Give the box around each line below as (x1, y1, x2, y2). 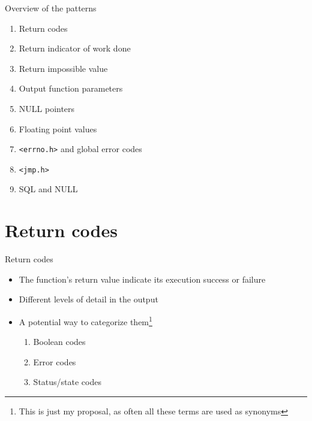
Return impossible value (19, 62, 108, 74)
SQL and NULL (19, 183, 78, 195)
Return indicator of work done (19, 42, 131, 54)
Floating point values (19, 122, 97, 135)
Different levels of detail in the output (19, 293, 158, 305)
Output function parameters (19, 82, 123, 95)
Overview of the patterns (5, 2, 97, 14)
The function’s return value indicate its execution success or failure (19, 272, 266, 285)
